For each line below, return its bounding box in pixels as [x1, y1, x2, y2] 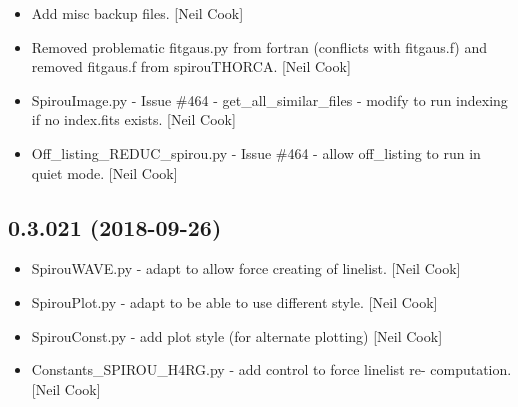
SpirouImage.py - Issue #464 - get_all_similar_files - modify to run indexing [31, 89, 508, 110]
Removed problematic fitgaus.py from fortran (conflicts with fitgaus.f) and [31, 36, 488, 57]
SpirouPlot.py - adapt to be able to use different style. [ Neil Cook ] [31, 291, 438, 312]
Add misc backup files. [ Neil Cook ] [31, 3, 244, 23]
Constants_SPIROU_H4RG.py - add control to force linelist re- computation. [31, 359, 512, 380]
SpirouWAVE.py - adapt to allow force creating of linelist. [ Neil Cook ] [31, 258, 461, 279]
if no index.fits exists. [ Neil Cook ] [31, 109, 236, 130]
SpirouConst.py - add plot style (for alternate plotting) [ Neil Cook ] [31, 325, 443, 346]
